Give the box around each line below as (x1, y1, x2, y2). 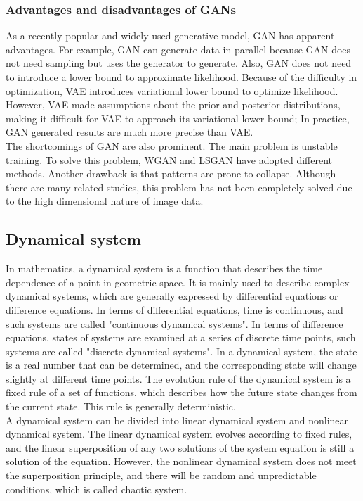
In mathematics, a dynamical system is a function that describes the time (6, 261, 323, 276)
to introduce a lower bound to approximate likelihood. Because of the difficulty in (6, 70, 357, 84)
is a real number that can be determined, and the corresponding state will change (6, 357, 357, 372)
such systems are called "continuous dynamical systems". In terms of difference (6, 316, 343, 331)
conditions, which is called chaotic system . (6, 481, 187, 496)
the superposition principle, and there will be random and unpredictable (6, 468, 317, 483)
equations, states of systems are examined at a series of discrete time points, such (6, 330, 356, 345)
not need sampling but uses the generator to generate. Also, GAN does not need (6, 56, 352, 70)
